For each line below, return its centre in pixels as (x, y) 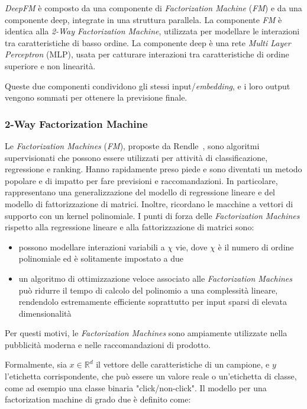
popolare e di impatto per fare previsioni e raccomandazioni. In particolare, (141, 180)
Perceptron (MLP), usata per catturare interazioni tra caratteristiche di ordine (147, 54)
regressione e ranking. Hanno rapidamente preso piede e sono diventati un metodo (153, 169)
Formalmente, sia (36, 364)
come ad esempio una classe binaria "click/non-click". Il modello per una (136, 387)
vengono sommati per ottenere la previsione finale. (96, 97)
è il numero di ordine (256, 247)
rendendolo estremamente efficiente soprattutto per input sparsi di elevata (153, 302)
